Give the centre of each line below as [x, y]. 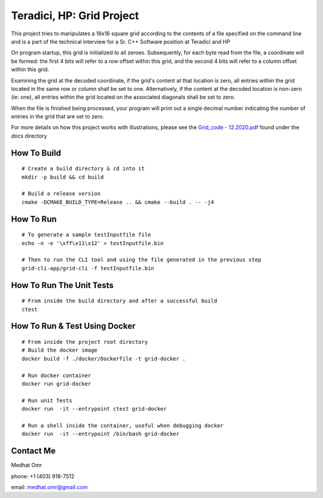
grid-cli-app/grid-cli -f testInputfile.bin [88, 268]
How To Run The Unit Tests [62, 285]
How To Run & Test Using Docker [73, 326]
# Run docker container [57, 375]
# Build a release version [61, 194]
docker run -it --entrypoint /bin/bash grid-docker [100, 434]
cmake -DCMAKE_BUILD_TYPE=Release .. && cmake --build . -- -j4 [118, 202]
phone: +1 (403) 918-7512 [43, 476]
